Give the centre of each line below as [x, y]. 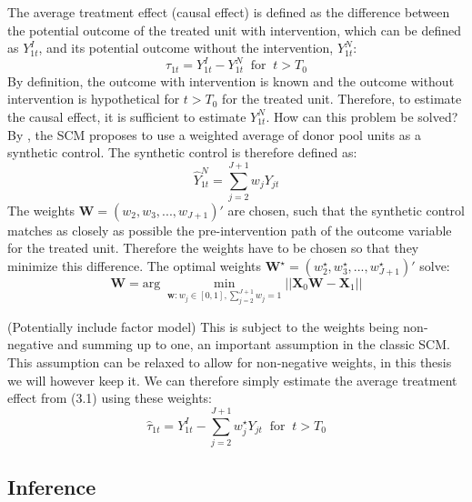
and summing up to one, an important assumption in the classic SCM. [254, 344]
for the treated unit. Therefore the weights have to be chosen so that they [213, 248]
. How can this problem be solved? [362, 116]
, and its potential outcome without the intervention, [186, 48]
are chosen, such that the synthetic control [346, 210]
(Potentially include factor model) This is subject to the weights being [203, 326]
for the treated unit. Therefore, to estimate [342, 99]
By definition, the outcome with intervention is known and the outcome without [231, 80]
